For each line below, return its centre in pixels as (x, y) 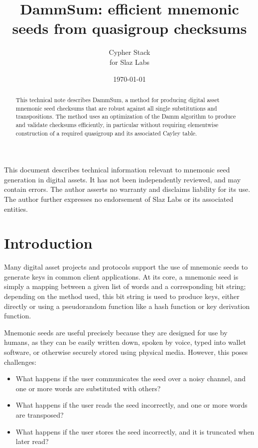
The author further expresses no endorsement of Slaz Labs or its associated (119, 199)
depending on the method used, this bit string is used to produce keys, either (122, 296)
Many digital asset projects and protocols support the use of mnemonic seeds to (126, 267)
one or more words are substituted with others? (88, 388)
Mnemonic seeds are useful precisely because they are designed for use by (116, 332)
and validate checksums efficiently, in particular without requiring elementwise (117, 124)
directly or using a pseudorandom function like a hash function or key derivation (127, 306)
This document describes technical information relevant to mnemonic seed (117, 170)
